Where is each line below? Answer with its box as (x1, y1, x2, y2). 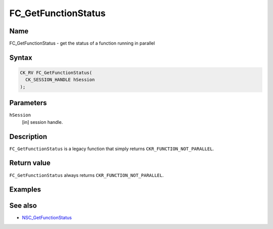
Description (9, 132, 48, 141)
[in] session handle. (22, 119, 63, 125)
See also (9, 201, 37, 210)
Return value (9, 159, 51, 167)
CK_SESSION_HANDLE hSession (25, 77, 95, 83)
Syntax (9, 53, 32, 62)
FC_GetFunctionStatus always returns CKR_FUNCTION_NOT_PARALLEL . (9, 172, 164, 178)
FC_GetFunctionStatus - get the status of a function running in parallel (9, 40, 155, 47)
